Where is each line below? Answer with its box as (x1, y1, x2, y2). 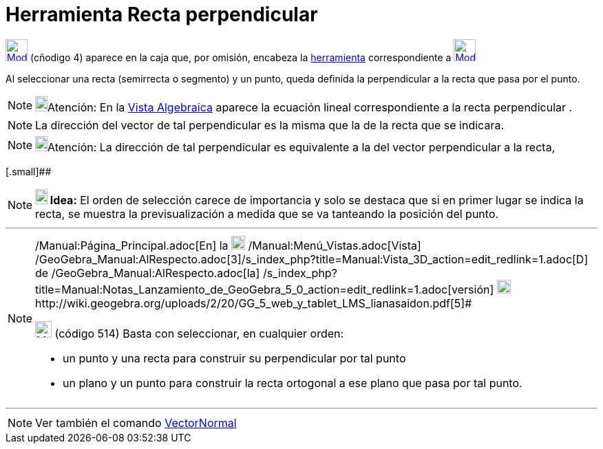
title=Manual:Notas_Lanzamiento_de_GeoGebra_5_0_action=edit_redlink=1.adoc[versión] (35, 282, 494, 296)
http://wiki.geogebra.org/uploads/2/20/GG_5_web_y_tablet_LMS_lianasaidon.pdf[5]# (35, 296, 472, 310)
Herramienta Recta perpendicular (6, 3, 318, 26)
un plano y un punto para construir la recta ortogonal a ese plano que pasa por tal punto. (63, 375, 522, 390)
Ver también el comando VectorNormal (35, 415, 237, 430)
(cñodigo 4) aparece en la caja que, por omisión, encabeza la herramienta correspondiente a (30, 51, 452, 63)
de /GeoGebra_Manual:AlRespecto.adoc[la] (35, 265, 260, 280)
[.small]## (6, 165, 52, 177)
